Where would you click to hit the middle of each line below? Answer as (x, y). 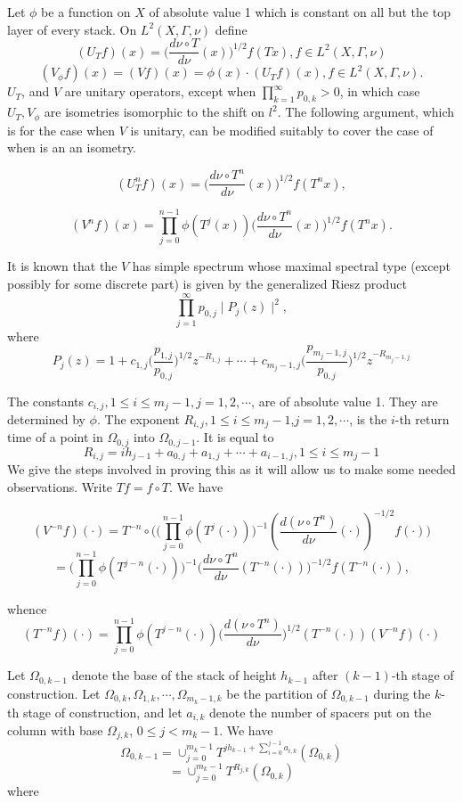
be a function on (86, 12)
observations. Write (60, 486)
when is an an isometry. (72, 147)
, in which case (380, 91)
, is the (368, 419)
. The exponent (138, 419)
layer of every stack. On (72, 29)
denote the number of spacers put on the (320, 712)
